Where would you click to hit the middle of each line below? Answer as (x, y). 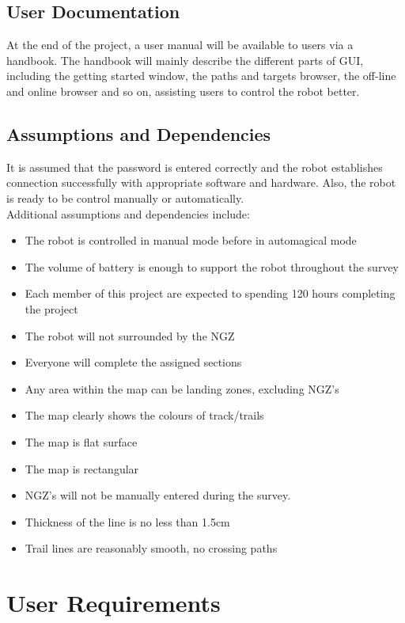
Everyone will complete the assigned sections (133, 362)
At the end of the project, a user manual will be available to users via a (180, 45)
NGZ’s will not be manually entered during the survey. (158, 495)
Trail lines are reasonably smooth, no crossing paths (151, 548)
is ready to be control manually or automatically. (125, 198)
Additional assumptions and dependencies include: (128, 213)
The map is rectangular (82, 468)
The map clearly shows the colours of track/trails (144, 415)
